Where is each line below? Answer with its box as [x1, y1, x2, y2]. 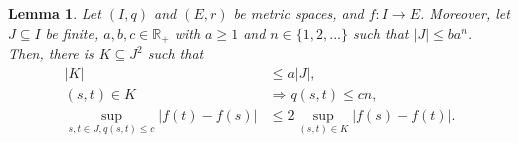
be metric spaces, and [233, 3, 364, 23]
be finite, [45, 22, 99, 43]
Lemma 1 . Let [8, 3, 101, 23]
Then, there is [8, 43, 94, 64]
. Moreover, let [420, 3, 510, 23]
